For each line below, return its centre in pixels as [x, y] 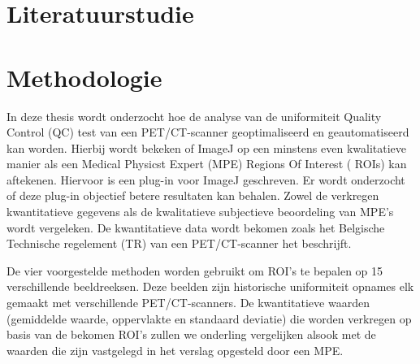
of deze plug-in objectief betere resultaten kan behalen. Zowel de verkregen [193, 195]
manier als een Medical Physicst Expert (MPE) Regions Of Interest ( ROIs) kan [207, 164]
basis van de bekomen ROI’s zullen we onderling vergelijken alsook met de [191, 334]
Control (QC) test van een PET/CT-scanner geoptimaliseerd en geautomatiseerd [208, 132]
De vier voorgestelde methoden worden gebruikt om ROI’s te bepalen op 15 [195, 270]
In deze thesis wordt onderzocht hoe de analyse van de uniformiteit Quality [194, 116]
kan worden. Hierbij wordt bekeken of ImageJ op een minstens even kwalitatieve [206, 147]
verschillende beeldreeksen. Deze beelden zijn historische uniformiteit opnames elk [210, 286]
